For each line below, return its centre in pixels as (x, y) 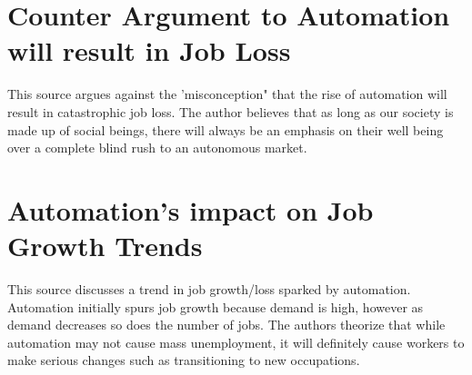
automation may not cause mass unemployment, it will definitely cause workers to (236, 342)
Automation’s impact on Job (191, 209)
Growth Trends (105, 246)
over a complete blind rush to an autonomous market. (157, 148)
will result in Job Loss (149, 50)
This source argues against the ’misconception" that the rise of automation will (227, 94)
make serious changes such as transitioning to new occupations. (184, 360)
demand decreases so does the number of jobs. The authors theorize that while (226, 325)
